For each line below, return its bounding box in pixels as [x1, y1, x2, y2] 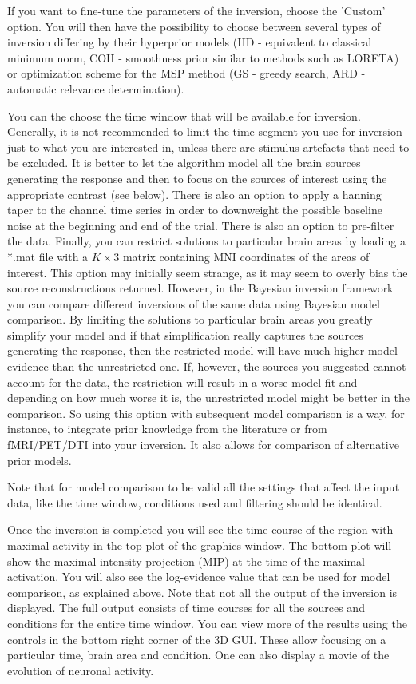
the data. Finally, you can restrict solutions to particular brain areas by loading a [7, 233, 406, 249]
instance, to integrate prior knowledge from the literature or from [7, 420, 327, 437]
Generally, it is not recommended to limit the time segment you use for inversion [7, 123, 402, 140]
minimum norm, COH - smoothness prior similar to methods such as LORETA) [7, 49, 399, 66]
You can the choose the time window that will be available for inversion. [7, 107, 361, 124]
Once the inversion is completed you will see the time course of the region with [7, 521, 394, 538]
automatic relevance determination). [7, 80, 184, 97]
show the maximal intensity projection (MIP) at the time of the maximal [7, 552, 365, 569]
